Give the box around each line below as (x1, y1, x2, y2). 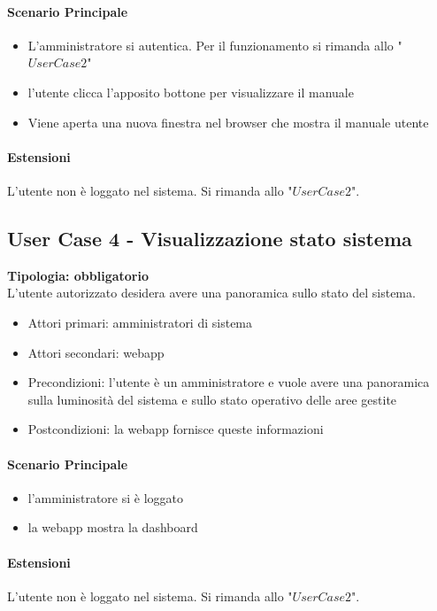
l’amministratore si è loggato (27, 488, 184, 507)
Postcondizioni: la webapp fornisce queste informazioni (27, 420, 324, 438)
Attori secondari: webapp (27, 343, 165, 361)
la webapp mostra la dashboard (27, 518, 198, 537)
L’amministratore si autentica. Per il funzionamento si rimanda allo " (27, 35, 402, 54)
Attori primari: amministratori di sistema (27, 313, 253, 331)
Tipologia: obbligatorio (7, 266, 149, 284)
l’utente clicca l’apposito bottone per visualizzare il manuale (27, 82, 354, 101)
